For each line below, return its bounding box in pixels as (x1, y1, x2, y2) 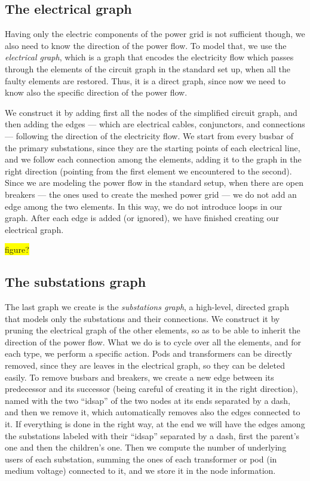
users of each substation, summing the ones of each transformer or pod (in (5, 452, 277, 465)
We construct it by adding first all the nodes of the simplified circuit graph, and (5, 106, 297, 118)
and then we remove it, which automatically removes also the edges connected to (5, 406, 300, 418)
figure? (5, 243, 29, 256)
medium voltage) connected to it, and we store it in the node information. (5, 464, 276, 477)
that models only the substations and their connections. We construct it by (5, 312, 280, 324)
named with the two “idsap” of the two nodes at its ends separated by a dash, (5, 394, 291, 406)
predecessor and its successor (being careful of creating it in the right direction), (5, 382, 298, 395)
